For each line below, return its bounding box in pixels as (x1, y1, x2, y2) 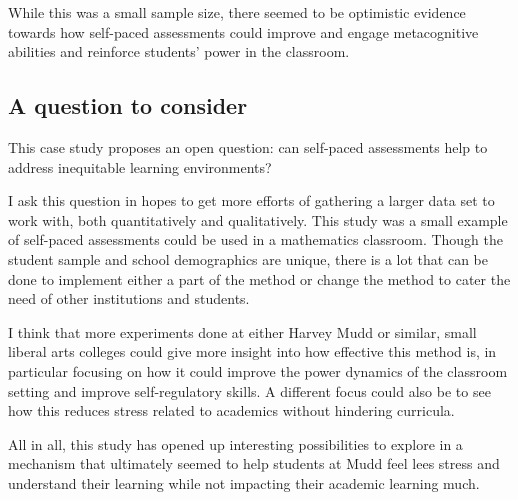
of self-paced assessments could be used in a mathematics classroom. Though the (8, 229, 504, 250)
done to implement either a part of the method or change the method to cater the (8, 268, 511, 289)
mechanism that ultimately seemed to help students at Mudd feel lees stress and (8, 453, 500, 474)
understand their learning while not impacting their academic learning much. (8, 472, 480, 493)
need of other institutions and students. (8, 288, 250, 309)
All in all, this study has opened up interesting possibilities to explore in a (8, 433, 463, 454)
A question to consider (8, 90, 248, 121)
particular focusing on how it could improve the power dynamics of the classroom (8, 360, 508, 381)
